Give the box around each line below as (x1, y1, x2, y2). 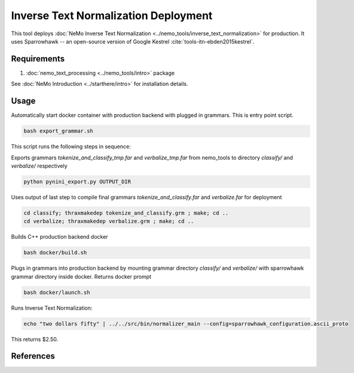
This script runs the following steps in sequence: (11, 143, 131, 150)
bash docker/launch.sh (23, 289, 90, 295)
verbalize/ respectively (11, 162, 68, 169)
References (11, 351, 55, 361)
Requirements (11, 54, 65, 64)
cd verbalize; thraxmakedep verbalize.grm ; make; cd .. (23, 218, 194, 225)
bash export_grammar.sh (23, 128, 94, 134)
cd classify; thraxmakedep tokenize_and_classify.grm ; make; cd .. (23, 209, 229, 216)
